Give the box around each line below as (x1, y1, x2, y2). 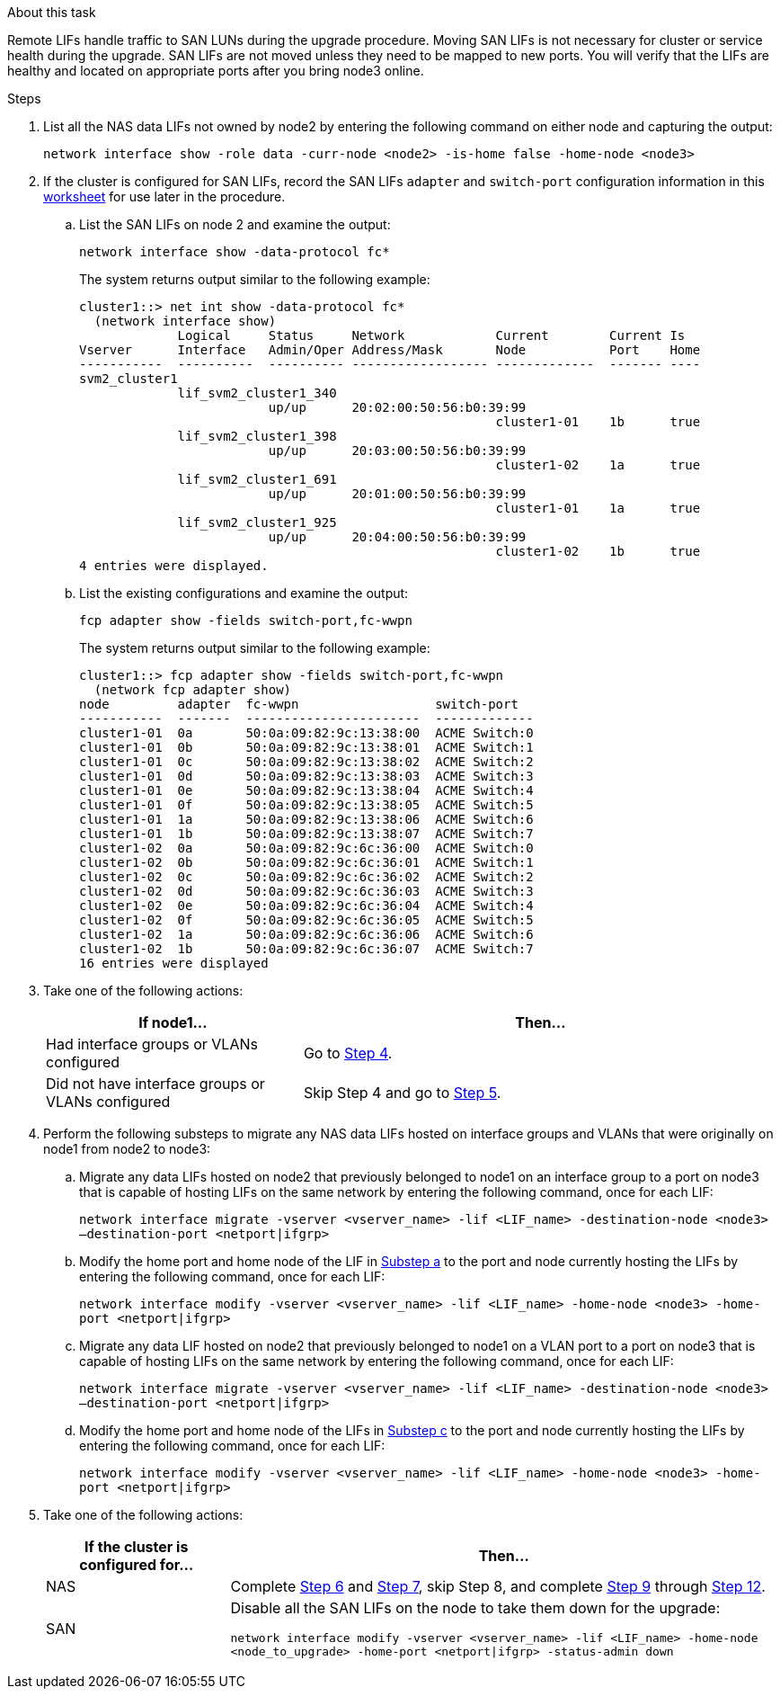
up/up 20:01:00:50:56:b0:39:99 (268, 486, 527, 501)
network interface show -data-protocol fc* (79, 245, 390, 259)
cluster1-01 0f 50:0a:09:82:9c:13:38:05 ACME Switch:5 (79, 798, 534, 812)
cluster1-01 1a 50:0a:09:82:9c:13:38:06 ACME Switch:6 (79, 812, 534, 826)
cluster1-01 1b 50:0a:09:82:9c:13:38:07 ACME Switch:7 (79, 826, 534, 841)
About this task (7, 4, 96, 20)
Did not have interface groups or (46, 1075, 265, 1093)
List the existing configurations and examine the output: (79, 585, 409, 601)
